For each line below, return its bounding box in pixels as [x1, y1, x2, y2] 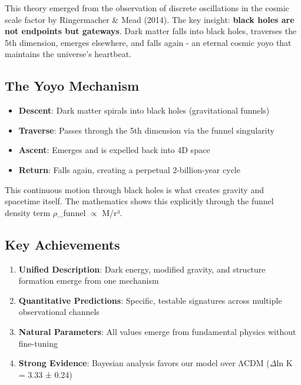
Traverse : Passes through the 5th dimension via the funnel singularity [18, 124, 274, 136]
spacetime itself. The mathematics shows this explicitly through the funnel [5, 195, 274, 207]
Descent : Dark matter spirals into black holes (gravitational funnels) [18, 104, 270, 117]
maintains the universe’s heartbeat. [5, 48, 131, 60]
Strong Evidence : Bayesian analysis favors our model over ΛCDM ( [18, 357, 270, 369]
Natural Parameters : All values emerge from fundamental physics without [18, 325, 296, 337]
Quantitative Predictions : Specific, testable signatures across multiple [18, 294, 282, 306]
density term [5, 206, 51, 218]
